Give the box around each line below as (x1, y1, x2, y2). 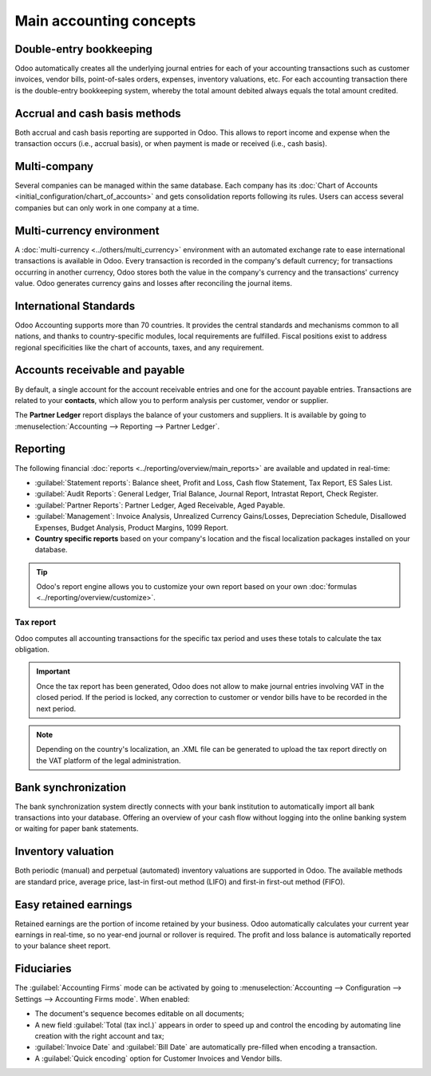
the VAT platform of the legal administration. (36, 755, 181, 765)
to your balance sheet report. (14, 941, 111, 951)
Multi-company (14, 160, 94, 173)
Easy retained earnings (14, 898, 132, 912)
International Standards (14, 299, 136, 313)
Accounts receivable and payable (14, 363, 185, 377)
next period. (36, 703, 77, 714)
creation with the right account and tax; (34, 1031, 164, 1041)
